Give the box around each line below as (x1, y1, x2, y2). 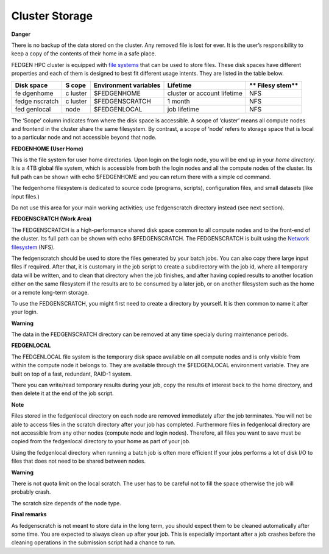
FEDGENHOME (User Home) (11, 145, 83, 152)
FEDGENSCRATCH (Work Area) (11, 215, 92, 222)
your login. (11, 308, 38, 316)
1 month (167, 97, 190, 105)
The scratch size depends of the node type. (11, 499, 121, 507)
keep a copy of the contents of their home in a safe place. (11, 50, 157, 57)
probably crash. (11, 488, 51, 496)
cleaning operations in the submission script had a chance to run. (11, 539, 176, 546)
